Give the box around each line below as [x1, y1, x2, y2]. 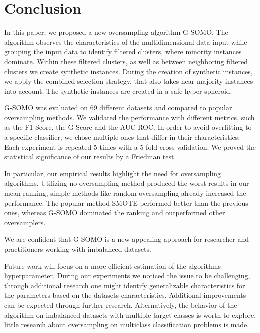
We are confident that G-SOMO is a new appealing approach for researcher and [4, 234, 249, 244]
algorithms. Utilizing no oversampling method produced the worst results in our [4, 178, 249, 188]
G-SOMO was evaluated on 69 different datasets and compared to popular [4, 102, 232, 113]
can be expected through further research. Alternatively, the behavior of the [4, 299, 237, 310]
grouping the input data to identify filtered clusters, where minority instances [4, 46, 242, 57]
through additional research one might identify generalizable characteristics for [4, 280, 245, 290]
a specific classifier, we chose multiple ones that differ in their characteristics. [4, 132, 240, 142]
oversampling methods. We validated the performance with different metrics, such [4, 112, 255, 122]
